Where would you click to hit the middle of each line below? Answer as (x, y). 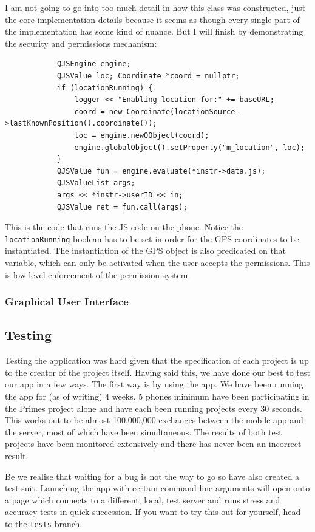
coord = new (98, 111)
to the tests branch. (44, 523)
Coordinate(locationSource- (183, 111)
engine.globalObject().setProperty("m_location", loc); (189, 147)
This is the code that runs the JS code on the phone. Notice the (124, 227)
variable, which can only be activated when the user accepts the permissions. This (157, 262)
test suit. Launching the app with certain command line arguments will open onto (157, 488)
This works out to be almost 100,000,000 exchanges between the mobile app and (154, 420)
